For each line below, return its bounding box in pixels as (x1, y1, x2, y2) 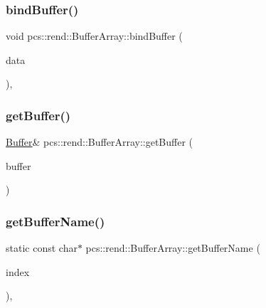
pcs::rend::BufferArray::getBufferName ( (85, 240, 260, 255)
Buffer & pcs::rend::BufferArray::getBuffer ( (6, 134, 193, 149)
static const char (6, 240, 78, 255)
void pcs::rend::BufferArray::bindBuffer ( (6, 28, 183, 43)
